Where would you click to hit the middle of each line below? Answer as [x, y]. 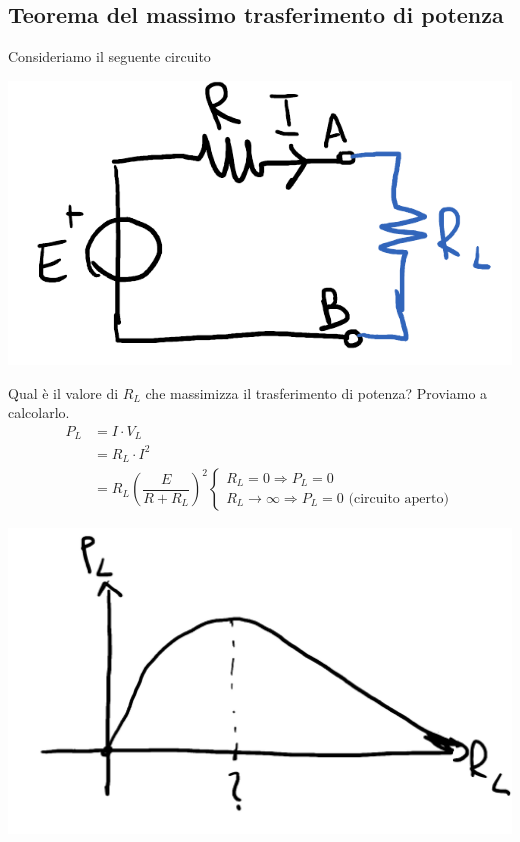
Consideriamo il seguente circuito [109, 56]
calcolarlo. [39, 412]
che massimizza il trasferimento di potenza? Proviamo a [316, 392]
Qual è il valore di [63, 392]
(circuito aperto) [398, 499]
